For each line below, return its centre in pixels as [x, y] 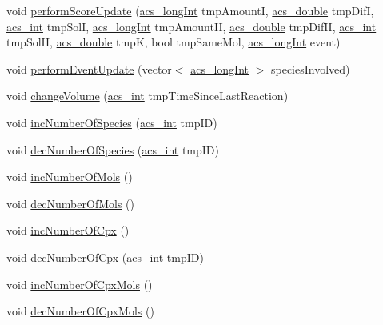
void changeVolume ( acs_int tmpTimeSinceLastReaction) [148, 96]
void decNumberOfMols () [70, 203]
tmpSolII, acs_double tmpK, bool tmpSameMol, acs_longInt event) [174, 42]
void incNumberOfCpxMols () [80, 284]
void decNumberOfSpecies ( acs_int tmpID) [113, 149]
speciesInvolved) [310, 68]
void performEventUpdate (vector [89, 68]
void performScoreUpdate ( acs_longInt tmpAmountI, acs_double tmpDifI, [190, 10]
